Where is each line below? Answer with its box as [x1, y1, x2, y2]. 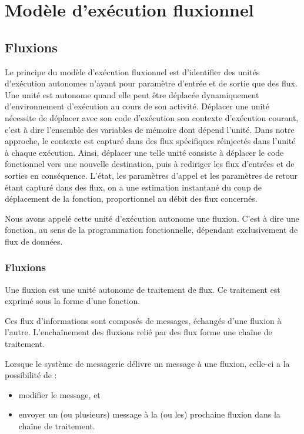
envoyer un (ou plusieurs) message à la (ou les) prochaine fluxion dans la [18, 408, 280, 420]
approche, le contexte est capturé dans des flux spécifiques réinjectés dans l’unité [5, 135, 296, 147]
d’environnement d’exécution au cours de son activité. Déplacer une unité [5, 100, 270, 112]
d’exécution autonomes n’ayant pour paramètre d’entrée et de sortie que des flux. [5, 77, 298, 89]
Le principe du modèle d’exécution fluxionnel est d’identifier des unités [5, 65, 260, 78]
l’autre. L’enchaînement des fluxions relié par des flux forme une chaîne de [5, 326, 272, 338]
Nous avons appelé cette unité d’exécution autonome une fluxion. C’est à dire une [5, 212, 299, 224]
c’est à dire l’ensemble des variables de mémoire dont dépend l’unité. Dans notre [5, 123, 295, 135]
